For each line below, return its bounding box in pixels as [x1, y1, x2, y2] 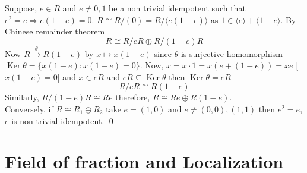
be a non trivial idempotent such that [109, 2, 246, 14]
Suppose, [5, 2, 37, 14]
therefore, [115, 91, 150, 103]
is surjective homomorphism [181, 47, 283, 59]
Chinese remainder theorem [5, 25, 105, 37]
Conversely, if [5, 102, 53, 115]
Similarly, [5, 91, 39, 103]
